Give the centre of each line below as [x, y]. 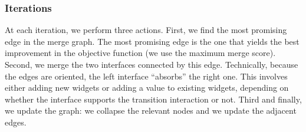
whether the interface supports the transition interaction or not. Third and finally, [153, 99]
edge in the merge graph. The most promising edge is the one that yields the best [152, 41]
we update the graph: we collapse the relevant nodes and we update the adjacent [151, 110]
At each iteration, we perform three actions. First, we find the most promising [146, 30]
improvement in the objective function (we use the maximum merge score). [140, 53]
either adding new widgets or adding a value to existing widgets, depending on [147, 88]
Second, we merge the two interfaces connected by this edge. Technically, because [152, 64]
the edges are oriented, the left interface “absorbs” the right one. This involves [146, 76]
